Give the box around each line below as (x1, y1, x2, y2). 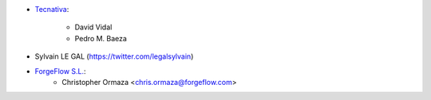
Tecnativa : (34, 5, 69, 13)
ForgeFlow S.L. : (34, 66, 87, 75)
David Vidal (74, 22, 113, 32)
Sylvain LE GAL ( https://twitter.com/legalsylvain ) (34, 52, 194, 61)
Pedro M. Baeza (74, 33, 128, 43)
